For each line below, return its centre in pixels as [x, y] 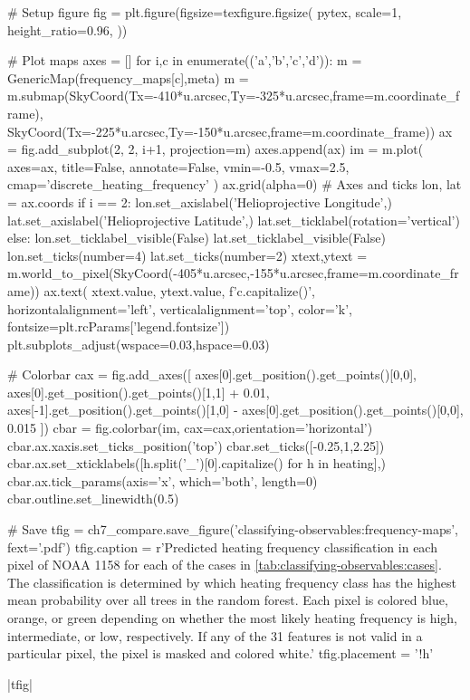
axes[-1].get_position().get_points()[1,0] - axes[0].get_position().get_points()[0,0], [235, 410]
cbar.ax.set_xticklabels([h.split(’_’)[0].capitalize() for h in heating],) [197, 463]
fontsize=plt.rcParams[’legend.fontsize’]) [119, 326]
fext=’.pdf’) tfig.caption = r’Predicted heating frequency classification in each [222, 547]
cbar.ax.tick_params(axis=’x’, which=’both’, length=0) [163, 480]
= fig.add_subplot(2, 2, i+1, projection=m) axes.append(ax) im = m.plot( [216, 149]
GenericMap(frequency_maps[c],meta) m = [128, 77]
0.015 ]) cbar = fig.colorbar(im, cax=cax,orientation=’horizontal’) [190, 428]
